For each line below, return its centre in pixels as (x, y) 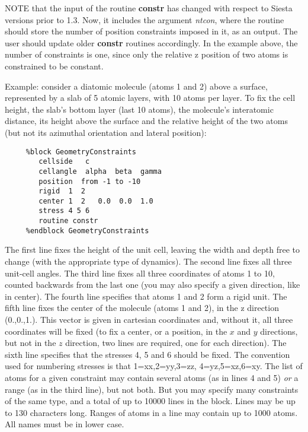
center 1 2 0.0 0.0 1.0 (96, 201)
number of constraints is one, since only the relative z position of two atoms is (147, 54)
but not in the (31, 343)
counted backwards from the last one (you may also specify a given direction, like (153, 285)
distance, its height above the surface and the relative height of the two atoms (146, 121)
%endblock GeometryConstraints (87, 231)
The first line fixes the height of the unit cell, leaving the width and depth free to (153, 250)
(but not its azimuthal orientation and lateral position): (106, 132)
